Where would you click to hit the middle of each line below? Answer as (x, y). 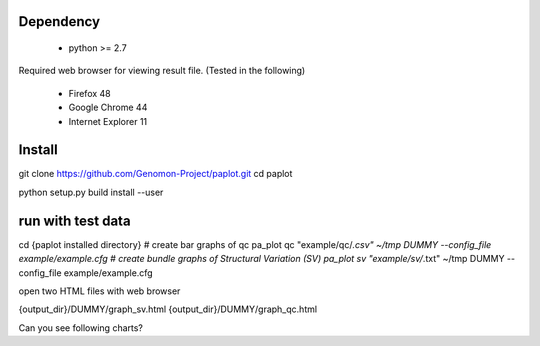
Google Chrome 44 (108, 107)
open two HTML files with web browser (99, 291)
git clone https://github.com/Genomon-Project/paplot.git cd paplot (155, 174)
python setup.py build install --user (91, 192)
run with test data (74, 220)
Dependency (59, 21)
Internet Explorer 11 (108, 121)
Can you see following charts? (81, 327)
